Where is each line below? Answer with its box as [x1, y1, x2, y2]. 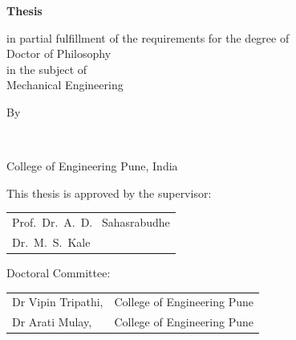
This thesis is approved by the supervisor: [6, 184, 212, 201]
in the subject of [6, 60, 87, 77]
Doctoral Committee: [6, 264, 111, 281]
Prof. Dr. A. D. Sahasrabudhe [12, 214, 170, 231]
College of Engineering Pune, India [6, 158, 178, 174]
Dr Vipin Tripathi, [12, 293, 103, 310]
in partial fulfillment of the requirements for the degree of [6, 29, 290, 46]
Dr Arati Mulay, [12, 313, 92, 330]
